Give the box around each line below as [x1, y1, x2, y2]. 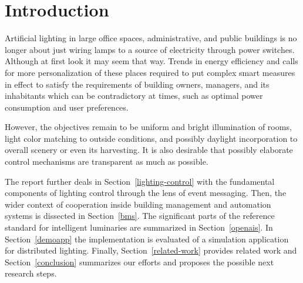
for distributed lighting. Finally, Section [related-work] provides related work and [5, 244, 297, 257]
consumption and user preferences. [5, 101, 129, 113]
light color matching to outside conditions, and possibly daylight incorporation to [5, 132, 298, 144]
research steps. [5, 267, 57, 279]
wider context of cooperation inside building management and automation [5, 198, 271, 210]
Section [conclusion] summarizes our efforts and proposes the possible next [5, 255, 274, 268]
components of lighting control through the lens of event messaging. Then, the [5, 187, 287, 199]
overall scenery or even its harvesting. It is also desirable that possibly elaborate [5, 144, 293, 156]
